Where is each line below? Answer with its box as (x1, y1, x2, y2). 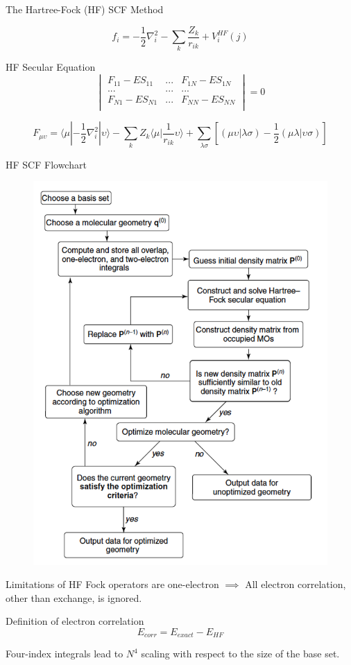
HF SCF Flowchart (6, 157, 87, 171)
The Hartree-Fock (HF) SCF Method (6, 2, 164, 16)
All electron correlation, (245, 577, 346, 591)
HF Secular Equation (6, 60, 96, 74)
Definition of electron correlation (6, 614, 144, 628)
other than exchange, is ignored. (6, 590, 142, 605)
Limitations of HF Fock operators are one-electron (6, 577, 219, 591)
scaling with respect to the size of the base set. (141, 646, 340, 661)
